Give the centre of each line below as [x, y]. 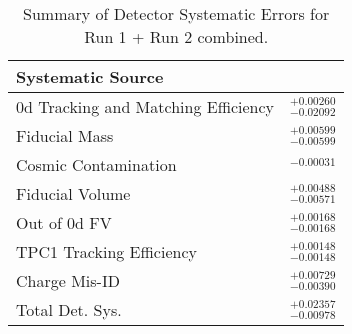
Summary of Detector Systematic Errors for [176, 13]
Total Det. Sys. [69, 309]
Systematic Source [90, 76]
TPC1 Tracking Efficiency [106, 251]
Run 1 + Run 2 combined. [176, 36]
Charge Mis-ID [68, 280]
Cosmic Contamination [96, 164]
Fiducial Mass [65, 135]
